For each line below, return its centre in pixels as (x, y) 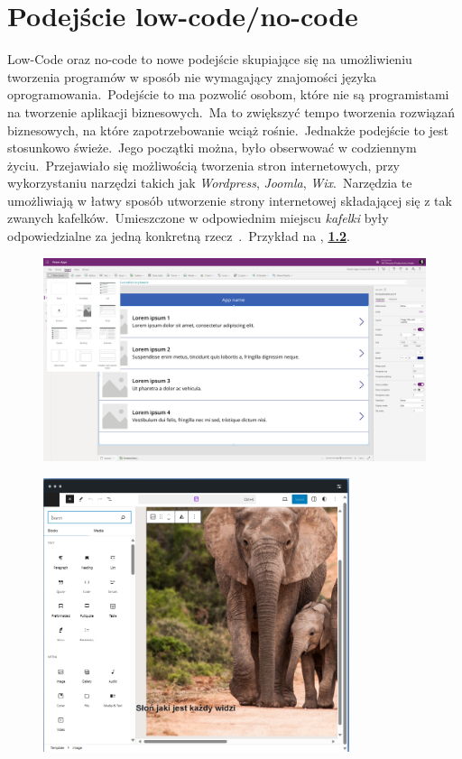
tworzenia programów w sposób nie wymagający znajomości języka (192, 76)
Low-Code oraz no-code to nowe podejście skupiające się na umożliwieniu (210, 59)
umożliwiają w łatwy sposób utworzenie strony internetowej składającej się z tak (230, 200)
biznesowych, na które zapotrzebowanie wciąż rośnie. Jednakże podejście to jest (228, 130)
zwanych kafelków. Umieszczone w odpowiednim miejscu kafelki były (198, 218)
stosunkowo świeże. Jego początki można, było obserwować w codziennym (212, 148)
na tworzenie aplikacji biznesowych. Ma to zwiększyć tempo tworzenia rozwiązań (231, 111)
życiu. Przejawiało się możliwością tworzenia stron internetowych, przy (204, 165)
